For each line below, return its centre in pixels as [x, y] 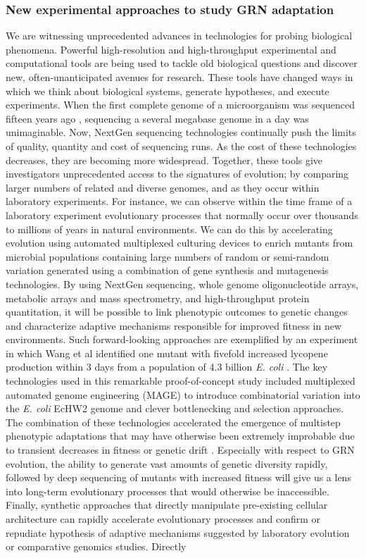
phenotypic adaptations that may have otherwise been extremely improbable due [180, 436]
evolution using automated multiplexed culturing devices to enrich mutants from [179, 243]
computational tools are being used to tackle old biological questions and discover [182, 63]
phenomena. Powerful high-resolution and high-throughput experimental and [171, 49]
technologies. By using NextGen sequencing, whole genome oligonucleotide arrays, [182, 284]
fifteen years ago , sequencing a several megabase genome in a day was [157, 118]
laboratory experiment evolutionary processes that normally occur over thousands [182, 215]
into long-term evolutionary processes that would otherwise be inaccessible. [168, 491]
